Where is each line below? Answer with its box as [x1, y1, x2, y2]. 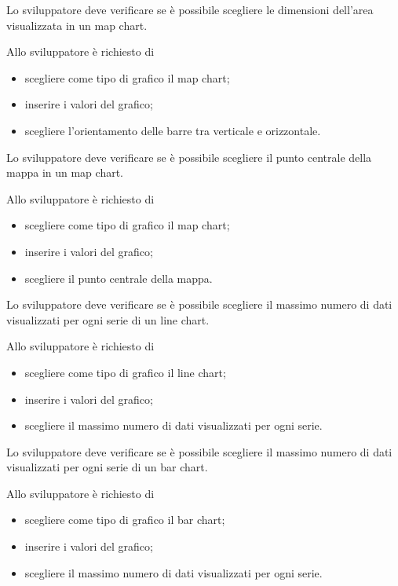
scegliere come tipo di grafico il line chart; [24, 364, 226, 380]
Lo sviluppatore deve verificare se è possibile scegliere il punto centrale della [6, 148, 372, 165]
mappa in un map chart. [6, 164, 124, 181]
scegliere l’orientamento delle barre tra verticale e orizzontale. [24, 122, 321, 138]
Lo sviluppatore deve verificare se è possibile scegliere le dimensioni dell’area [6, 2, 374, 17]
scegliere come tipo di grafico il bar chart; [24, 511, 225, 528]
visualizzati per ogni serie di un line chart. [6, 311, 210, 328]
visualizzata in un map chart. [6, 16, 148, 33]
